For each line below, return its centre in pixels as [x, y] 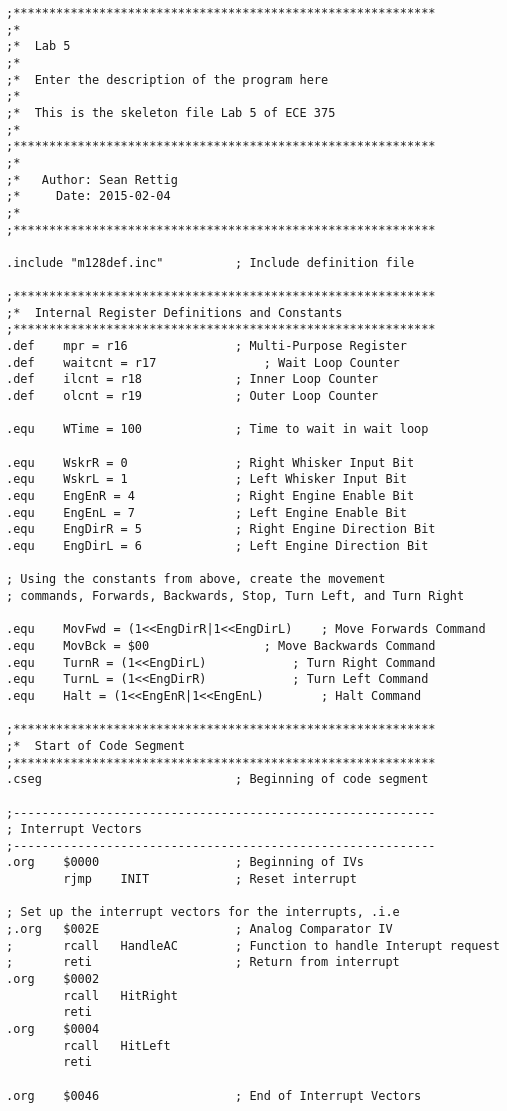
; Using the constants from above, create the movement [196, 579]
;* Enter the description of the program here [167, 79]
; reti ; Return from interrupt [203, 962]
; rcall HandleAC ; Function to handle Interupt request [253, 945]
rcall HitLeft [117, 1045]
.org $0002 [53, 979]
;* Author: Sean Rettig [92, 179]
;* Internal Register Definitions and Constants [174, 312]
